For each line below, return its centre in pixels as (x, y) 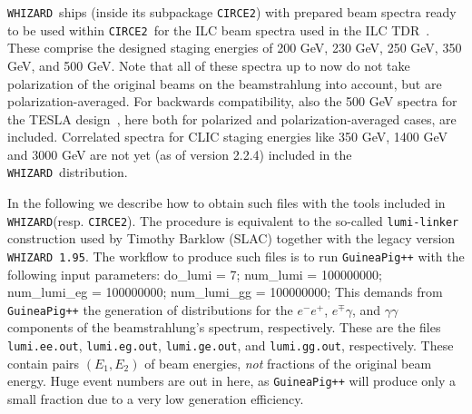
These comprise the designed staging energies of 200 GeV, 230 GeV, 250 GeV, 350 (235, 48)
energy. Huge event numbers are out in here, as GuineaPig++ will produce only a (232, 381)
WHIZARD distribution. (68, 172)
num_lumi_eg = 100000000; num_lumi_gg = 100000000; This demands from (225, 292)
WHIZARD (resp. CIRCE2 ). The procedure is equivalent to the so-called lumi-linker (233, 220)
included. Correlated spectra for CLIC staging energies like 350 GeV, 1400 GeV (227, 137)
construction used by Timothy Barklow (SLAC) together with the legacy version (231, 238)
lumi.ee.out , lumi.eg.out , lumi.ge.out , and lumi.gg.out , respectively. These (231, 345)
